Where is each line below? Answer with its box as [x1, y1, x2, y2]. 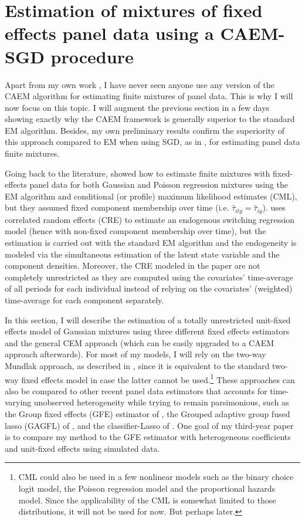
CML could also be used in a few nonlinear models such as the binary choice [18, 471, 294, 483]
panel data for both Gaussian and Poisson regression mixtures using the [29, 178, 288, 191]
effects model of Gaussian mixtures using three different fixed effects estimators [5, 325, 290, 337]
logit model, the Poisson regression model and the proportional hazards [18, 482, 275, 495]
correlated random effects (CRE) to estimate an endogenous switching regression [5, 213, 295, 225]
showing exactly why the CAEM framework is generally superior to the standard [5, 113, 295, 125]
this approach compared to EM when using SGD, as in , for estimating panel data [5, 136, 300, 148]
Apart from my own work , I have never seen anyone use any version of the [5, 78, 274, 90]
